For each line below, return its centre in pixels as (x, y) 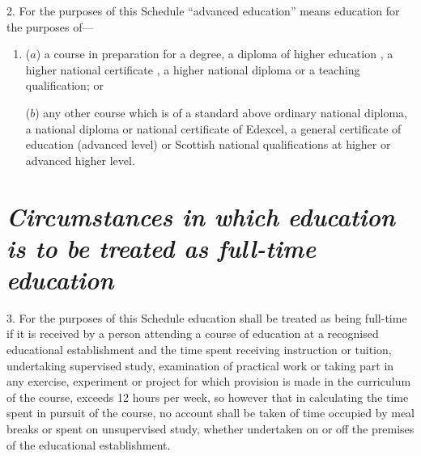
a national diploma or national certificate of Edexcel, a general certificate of (213, 128)
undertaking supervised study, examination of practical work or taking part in (200, 365)
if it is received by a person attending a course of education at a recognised (193, 334)
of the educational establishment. (89, 444)
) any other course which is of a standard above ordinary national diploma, (221, 112)
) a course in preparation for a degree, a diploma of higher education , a (215, 54)
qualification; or (64, 85)
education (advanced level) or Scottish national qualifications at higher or (208, 144)
